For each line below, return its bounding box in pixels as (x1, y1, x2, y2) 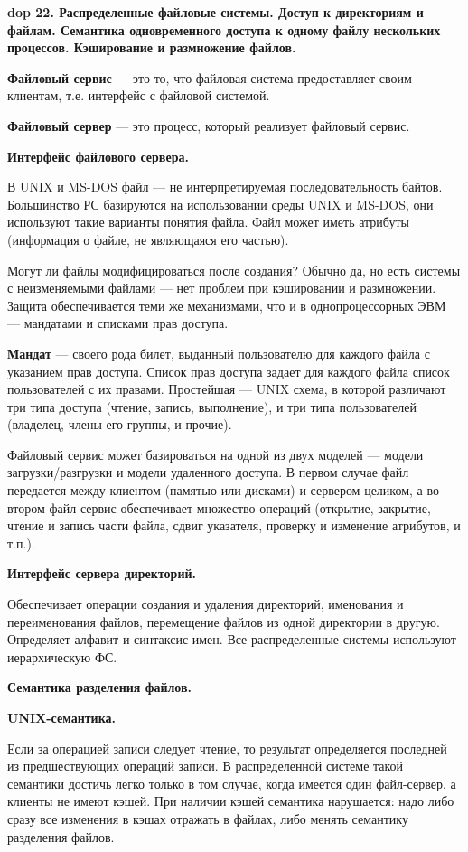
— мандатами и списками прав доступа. (7, 314, 229, 332)
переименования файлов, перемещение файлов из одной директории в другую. (7, 612, 440, 631)
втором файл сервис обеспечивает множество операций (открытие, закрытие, (7, 498, 431, 517)
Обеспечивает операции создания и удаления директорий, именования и (7, 595, 404, 613)
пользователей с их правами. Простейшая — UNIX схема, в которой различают (7, 379, 446, 398)
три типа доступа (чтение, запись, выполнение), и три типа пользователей (7, 397, 417, 416)
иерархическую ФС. (7, 647, 117, 666)
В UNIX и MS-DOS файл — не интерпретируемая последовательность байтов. (7, 177, 443, 196)
